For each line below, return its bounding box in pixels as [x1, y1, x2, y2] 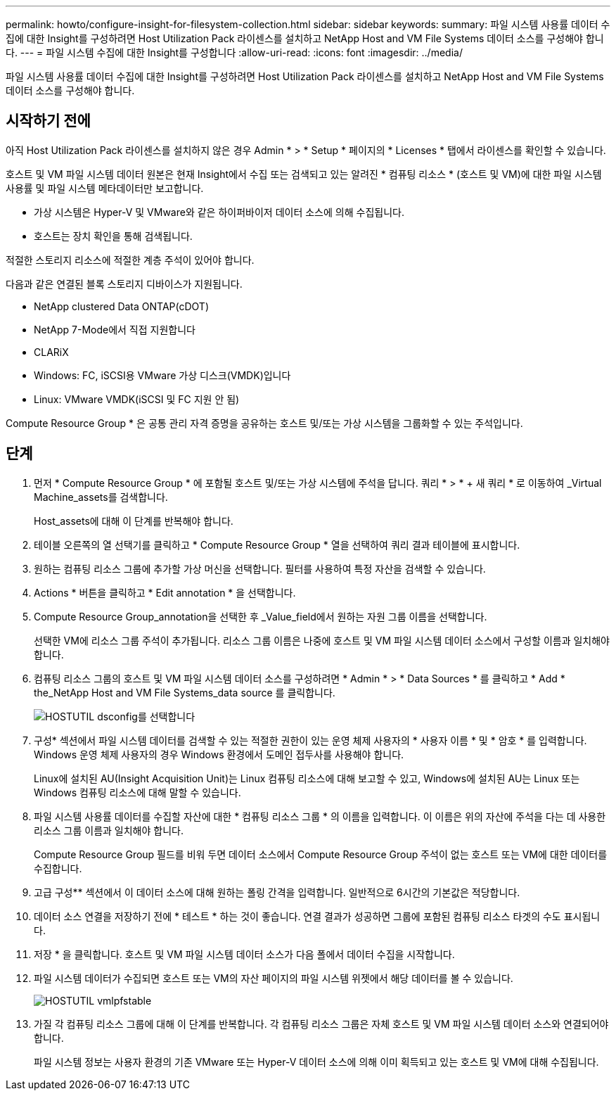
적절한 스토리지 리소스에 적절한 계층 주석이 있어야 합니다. [6, 253, 255, 266]
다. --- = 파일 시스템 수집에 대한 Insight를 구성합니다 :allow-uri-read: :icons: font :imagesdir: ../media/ [6, 46, 463, 58]
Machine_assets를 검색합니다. [34, 490, 168, 503]
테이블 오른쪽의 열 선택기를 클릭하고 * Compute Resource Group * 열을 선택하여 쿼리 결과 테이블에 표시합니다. [34, 538, 520, 551]
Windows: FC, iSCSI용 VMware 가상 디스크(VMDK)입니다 [34, 369, 291, 381]
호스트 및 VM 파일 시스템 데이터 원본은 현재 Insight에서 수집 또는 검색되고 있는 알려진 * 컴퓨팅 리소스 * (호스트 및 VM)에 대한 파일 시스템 [6, 167, 602, 180]
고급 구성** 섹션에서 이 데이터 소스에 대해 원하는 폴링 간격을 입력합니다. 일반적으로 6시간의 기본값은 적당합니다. [34, 886, 520, 898]
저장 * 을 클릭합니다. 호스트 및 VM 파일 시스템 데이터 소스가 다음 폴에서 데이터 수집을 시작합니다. [34, 948, 455, 960]
